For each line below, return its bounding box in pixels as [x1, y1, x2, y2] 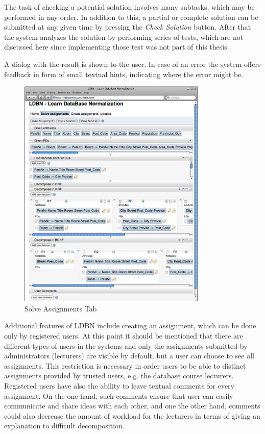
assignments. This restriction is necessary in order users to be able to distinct [4, 360, 246, 371]
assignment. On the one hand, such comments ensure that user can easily [4, 390, 233, 401]
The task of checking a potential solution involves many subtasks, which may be [4, 2, 255, 12]
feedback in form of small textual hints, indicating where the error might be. [4, 68, 244, 79]
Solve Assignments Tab [25, 303, 97, 314]
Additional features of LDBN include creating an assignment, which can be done [4, 320, 256, 331]
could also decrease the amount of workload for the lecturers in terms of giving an [4, 410, 260, 421]
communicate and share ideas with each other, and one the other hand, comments [4, 400, 260, 411]
